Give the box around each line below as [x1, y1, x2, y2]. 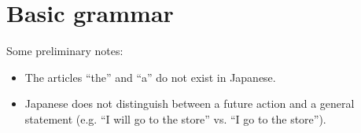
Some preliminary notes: [6, 42, 123, 59]
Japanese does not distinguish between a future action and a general [24, 95, 355, 112]
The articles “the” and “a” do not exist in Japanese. [24, 68, 276, 85]
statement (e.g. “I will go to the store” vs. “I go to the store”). [24, 110, 326, 127]
